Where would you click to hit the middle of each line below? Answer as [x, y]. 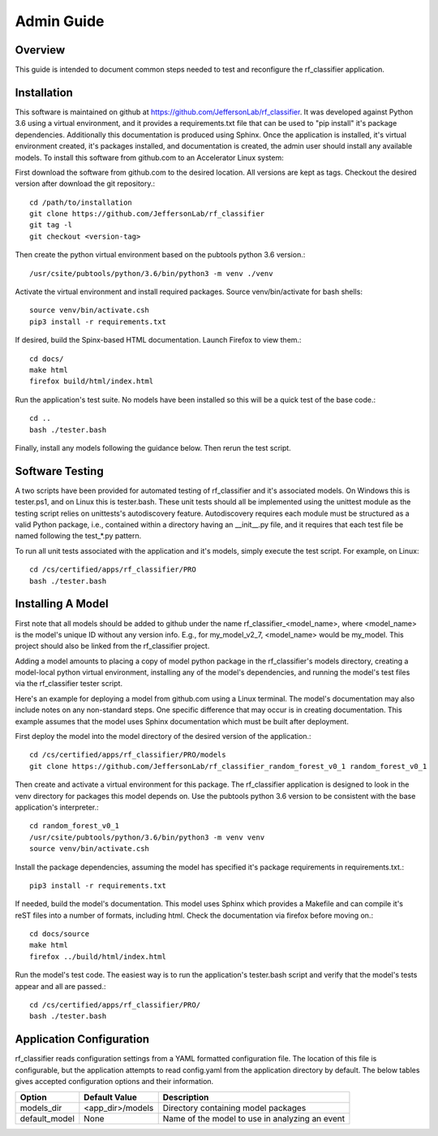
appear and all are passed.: [60, 986]
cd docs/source [60, 934]
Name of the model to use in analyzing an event [254, 1118]
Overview [40, 50]
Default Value [110, 1097]
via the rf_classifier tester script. [69, 684]
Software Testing [60, 471]
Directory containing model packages [234, 1108]
